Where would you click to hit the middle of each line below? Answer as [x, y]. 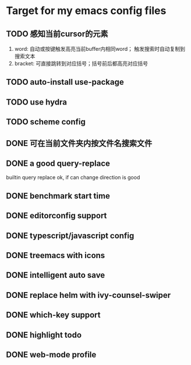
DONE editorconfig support [56, 216]
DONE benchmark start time [58, 196]
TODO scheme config [46, 122]
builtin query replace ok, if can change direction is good [73, 178]
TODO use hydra [36, 102]
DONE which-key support [53, 315]
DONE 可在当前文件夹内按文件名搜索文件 [79, 143]
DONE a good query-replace [58, 163]
